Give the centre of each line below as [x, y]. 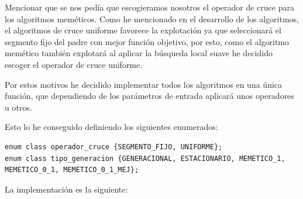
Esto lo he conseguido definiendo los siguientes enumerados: [111, 127]
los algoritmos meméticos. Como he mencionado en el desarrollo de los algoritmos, [152, 18]
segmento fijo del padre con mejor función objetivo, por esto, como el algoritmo [147, 41]
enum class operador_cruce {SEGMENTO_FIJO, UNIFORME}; [114, 147]
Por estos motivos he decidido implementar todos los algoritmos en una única [144, 84]
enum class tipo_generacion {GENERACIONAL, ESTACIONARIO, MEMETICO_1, [145, 158]
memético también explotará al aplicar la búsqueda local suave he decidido [139, 53]
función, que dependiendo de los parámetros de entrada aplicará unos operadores [149, 96]
